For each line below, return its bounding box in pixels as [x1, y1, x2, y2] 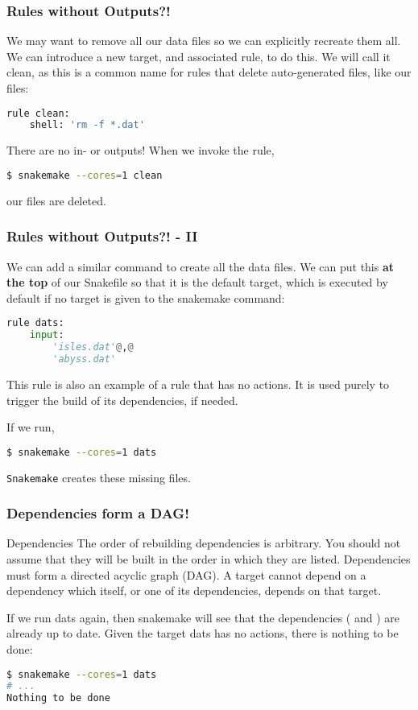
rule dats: [6, 317, 64, 329]
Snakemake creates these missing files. [6, 469, 191, 485]
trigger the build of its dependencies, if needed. [6, 391, 238, 408]
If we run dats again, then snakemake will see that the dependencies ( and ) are [6, 609, 400, 625]
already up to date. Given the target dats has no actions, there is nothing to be [6, 625, 399, 642]
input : [29, 329, 64, 341]
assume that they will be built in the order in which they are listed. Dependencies [6, 551, 411, 568]
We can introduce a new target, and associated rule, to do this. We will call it [6, 47, 391, 64]
